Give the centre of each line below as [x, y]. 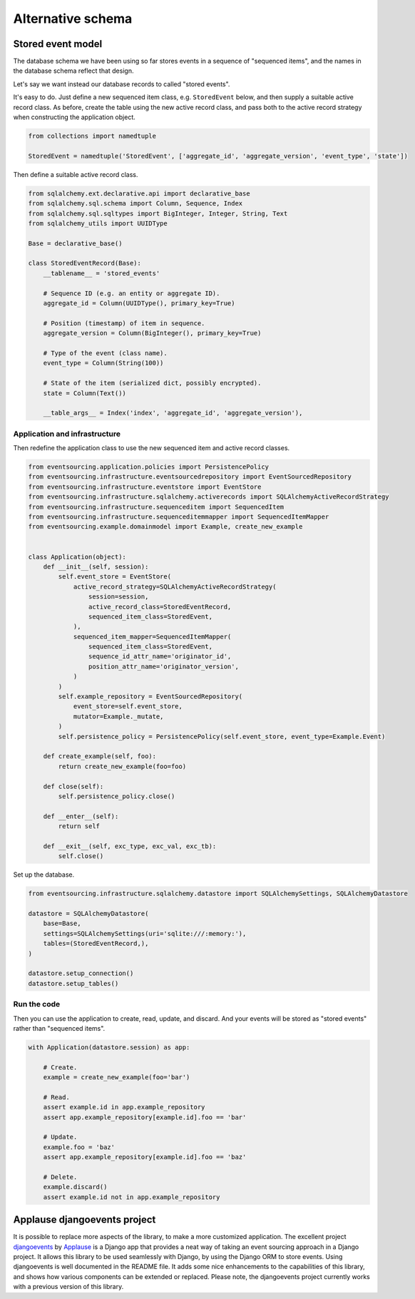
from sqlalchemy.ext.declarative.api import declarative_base [139, 193]
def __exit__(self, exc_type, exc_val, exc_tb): [130, 846]
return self [79, 826]
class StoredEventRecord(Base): [85, 263]
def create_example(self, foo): [100, 757]
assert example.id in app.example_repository [124, 1107]
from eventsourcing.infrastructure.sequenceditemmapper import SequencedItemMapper [179, 517]
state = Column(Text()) [84, 393]
